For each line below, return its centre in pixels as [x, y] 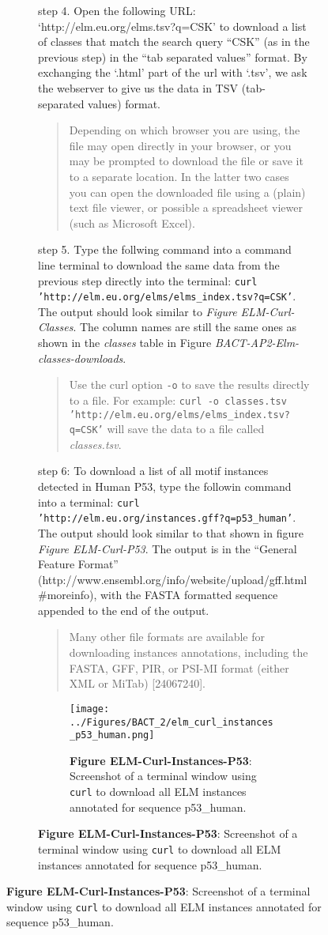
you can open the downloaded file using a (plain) [187, 192]
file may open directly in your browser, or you [180, 145]
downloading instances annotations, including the [189, 652]
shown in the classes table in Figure [125, 342]
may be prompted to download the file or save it [186, 161]
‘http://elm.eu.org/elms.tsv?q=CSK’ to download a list [172, 26]
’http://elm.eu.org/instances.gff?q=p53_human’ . [167, 517]
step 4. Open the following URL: [117, 10]
